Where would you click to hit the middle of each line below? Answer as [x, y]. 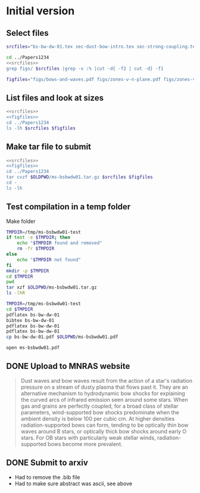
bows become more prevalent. [85, 444]
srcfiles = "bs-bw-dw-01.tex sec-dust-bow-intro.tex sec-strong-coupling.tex [102, 46]
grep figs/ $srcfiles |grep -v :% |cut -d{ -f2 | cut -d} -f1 [85, 69]
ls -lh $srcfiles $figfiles [41, 128]
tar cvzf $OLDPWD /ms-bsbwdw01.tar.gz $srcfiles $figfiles [79, 177]
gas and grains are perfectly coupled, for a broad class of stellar [99, 406]
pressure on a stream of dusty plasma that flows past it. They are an [104, 387]
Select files [27, 33]
